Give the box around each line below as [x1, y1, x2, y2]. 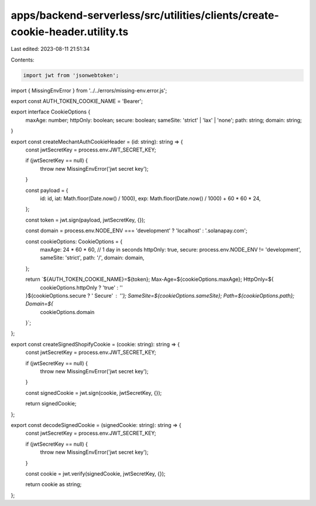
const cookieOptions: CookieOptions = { [25, 237, 123, 245]
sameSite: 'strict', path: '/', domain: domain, [40, 254, 145, 261]
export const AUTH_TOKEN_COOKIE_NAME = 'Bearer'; [11, 98, 143, 105]
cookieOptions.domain [40, 308, 95, 315]
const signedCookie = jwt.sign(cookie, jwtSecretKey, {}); [25, 389, 162, 396]
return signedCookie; [25, 400, 77, 407]
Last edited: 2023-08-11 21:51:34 [11, 46, 90, 53]
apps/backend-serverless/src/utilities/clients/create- [11, 9, 279, 22]
